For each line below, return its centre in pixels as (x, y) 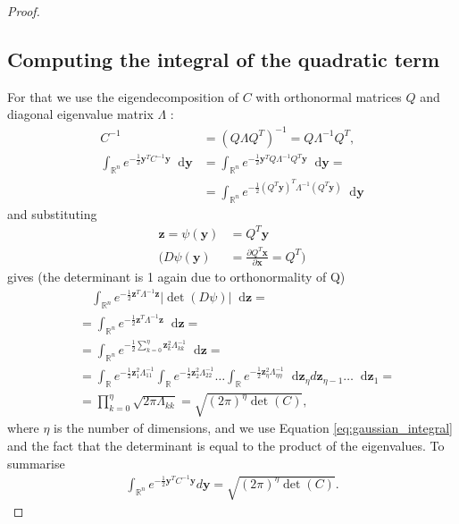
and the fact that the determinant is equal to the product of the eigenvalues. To (226, 446)
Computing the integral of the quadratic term (224, 59)
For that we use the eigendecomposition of (123, 96)
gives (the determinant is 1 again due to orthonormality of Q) (176, 277)
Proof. (24, 11)
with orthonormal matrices (329, 96)
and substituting (52, 213)
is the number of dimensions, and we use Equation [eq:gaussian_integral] (253, 428)
